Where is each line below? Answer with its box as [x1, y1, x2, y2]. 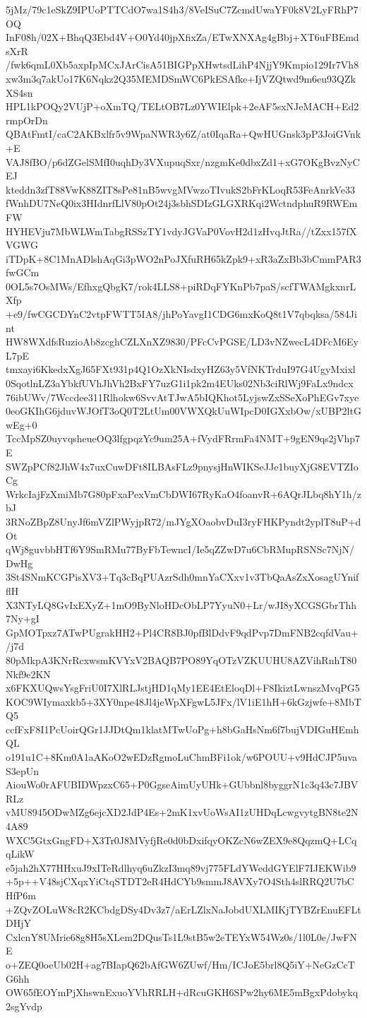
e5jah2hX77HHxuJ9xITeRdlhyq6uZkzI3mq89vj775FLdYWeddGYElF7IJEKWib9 [6, 860, 356, 875]
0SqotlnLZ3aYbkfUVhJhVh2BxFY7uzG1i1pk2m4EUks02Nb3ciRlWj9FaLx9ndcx [6, 376, 354, 391]
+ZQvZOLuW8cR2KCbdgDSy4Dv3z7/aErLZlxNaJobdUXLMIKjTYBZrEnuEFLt [6, 901, 361, 916]
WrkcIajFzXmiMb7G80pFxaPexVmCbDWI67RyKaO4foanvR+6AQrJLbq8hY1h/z [6, 486, 361, 501]
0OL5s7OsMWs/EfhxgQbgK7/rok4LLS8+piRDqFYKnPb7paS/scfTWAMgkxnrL [6, 278, 356, 293]
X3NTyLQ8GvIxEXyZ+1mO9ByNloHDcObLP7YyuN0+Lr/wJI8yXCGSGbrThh [6, 597, 357, 612]
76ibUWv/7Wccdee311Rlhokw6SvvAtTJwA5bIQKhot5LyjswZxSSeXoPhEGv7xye [6, 389, 359, 404]
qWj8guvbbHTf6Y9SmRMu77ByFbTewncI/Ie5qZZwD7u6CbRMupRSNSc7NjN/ [6, 542, 354, 557]
